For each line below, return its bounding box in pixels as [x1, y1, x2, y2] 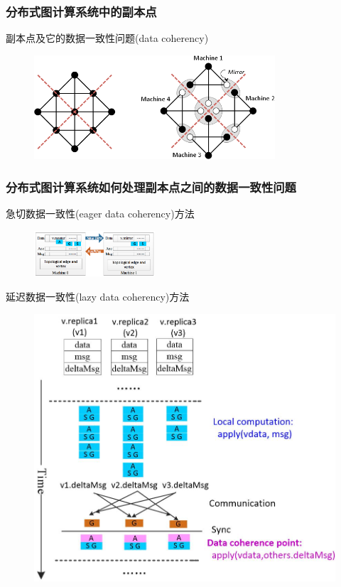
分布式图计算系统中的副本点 [6, 2, 157, 20]
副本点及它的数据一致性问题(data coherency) [6, 31, 209, 45]
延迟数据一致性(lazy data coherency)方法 [6, 289, 190, 304]
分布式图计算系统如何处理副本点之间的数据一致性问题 [6, 178, 296, 195]
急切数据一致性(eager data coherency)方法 [6, 205, 195, 220]
